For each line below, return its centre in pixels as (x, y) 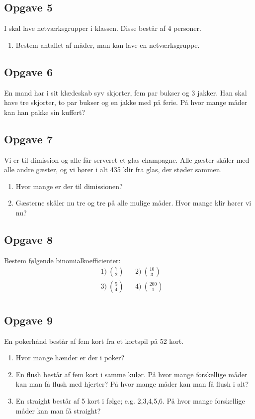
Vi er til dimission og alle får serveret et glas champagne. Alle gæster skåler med (127, 159)
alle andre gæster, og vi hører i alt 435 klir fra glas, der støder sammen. (113, 169)
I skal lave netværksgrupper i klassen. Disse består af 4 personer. (103, 28)
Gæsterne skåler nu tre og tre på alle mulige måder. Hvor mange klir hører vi (133, 203)
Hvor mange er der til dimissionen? (69, 186)
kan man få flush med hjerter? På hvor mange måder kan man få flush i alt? (132, 384)
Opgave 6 (28, 71)
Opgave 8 (28, 239)
